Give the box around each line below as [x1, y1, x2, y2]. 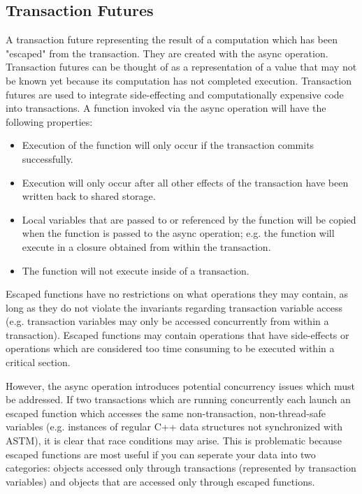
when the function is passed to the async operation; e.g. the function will [22, 226, 335, 240]
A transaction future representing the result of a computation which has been [6, 32, 338, 47]
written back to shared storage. [22, 189, 156, 203]
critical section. [6, 355, 71, 370]
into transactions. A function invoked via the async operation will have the [6, 101, 326, 115]
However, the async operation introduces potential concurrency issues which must [6, 378, 355, 393]
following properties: [6, 114, 93, 129]
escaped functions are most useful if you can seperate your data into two [6, 446, 316, 461]
